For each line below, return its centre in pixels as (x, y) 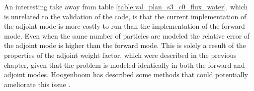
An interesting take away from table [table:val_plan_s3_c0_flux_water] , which (126, 6)
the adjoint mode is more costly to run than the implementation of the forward (125, 26)
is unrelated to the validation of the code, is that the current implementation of (125, 16)
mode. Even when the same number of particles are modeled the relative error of (127, 35)
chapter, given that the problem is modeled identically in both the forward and (125, 65)
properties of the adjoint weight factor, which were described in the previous (120, 55)
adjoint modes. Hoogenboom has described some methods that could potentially (126, 74)
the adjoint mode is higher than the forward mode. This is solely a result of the (125, 45)
